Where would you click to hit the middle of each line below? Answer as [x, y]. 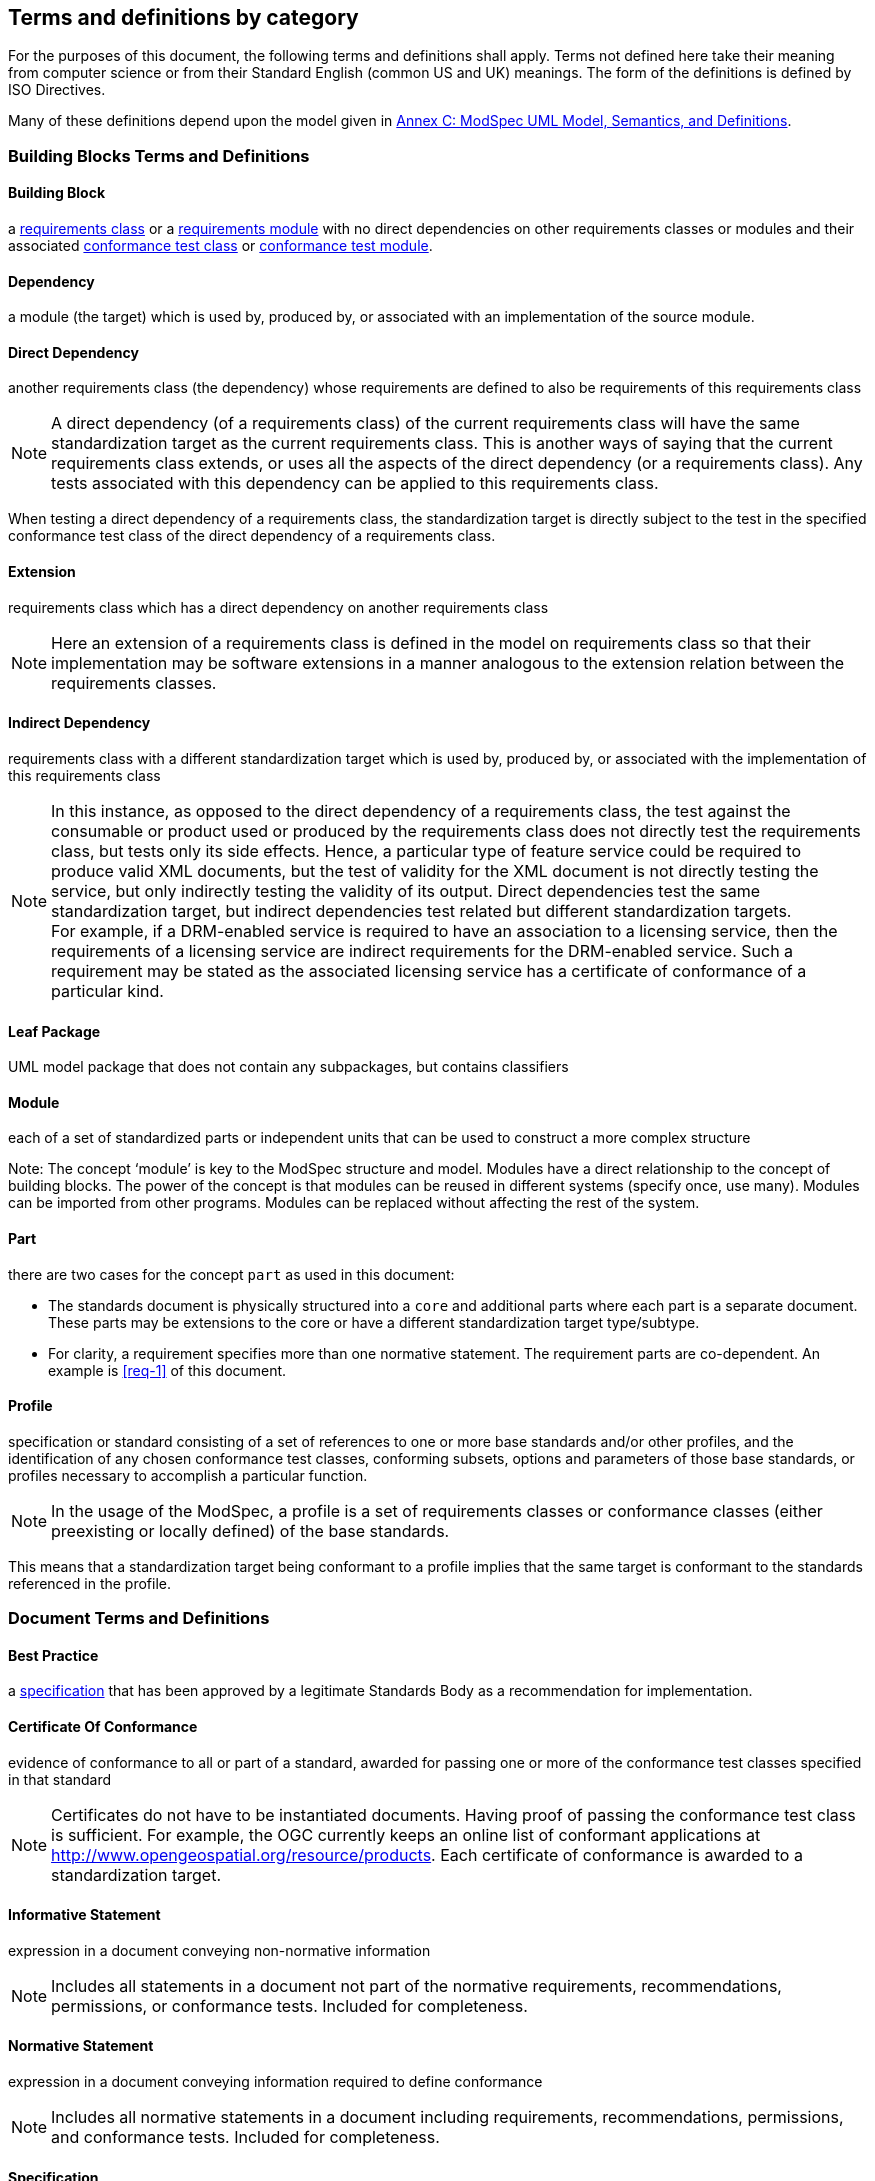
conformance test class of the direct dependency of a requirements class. [252, 536]
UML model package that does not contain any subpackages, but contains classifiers [288, 1067]
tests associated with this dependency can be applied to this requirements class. [355, 483]
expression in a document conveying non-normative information [219, 1950]
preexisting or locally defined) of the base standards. [250, 1530]
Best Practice [53, 1655]
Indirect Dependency [79, 723]
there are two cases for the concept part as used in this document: [231, 1274]
